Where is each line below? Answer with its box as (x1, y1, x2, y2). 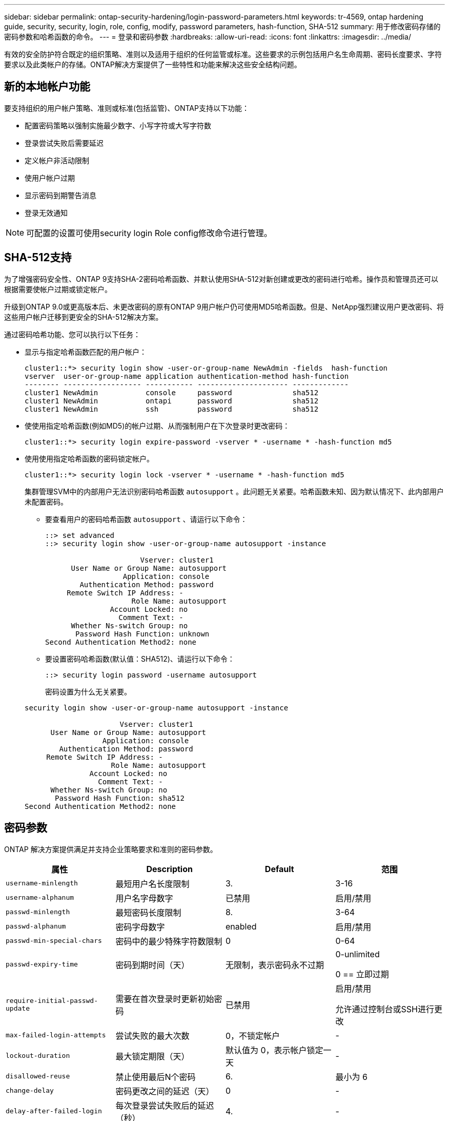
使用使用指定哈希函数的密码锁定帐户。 (25, 454, 154, 463)
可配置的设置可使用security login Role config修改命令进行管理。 (26, 227, 272, 238)
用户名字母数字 (115, 893, 173, 903)
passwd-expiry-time (6, 960, 78, 969)
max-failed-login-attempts (6, 1031, 106, 1039)
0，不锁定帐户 (226, 1030, 280, 1041)
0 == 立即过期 (335, 969, 389, 979)
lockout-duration (6, 1052, 70, 1060)
